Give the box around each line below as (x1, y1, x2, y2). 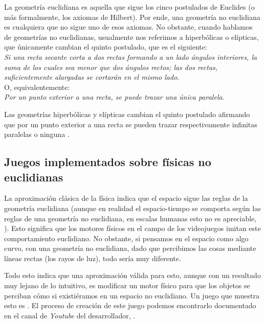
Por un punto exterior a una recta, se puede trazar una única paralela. (4, 91, 225, 102)
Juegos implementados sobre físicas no (4, 154, 211, 170)
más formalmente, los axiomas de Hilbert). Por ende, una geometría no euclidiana (4, 11, 260, 22)
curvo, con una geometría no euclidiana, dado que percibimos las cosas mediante (4, 243, 256, 253)
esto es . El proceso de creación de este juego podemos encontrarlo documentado (4, 300, 256, 311)
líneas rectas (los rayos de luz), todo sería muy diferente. (4, 252, 181, 263)
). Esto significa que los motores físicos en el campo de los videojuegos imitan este (4, 223, 261, 234)
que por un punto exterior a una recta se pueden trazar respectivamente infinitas (4, 119, 257, 129)
